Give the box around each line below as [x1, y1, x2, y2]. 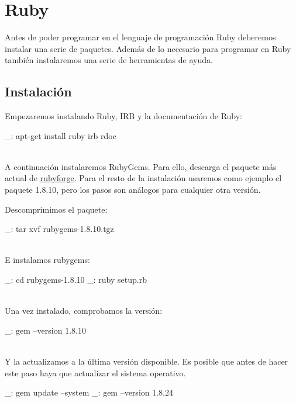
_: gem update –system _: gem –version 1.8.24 [5, 386, 174, 398]
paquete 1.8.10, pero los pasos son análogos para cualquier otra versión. [5, 183, 261, 196]
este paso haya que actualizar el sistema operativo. [5, 366, 186, 379]
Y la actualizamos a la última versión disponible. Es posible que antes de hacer [5, 355, 288, 368]
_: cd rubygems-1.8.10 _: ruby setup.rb [5, 273, 147, 286]
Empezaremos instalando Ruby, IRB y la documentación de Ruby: [5, 110, 242, 122]
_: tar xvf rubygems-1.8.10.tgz [5, 223, 114, 235]
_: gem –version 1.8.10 [5, 324, 86, 336]
